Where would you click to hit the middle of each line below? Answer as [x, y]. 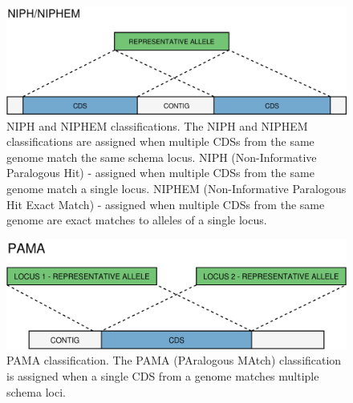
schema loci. [36, 391]
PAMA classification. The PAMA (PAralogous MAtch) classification [174, 360]
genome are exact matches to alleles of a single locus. [137, 220]
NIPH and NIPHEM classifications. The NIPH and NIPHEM [157, 125]
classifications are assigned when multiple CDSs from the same [160, 141]
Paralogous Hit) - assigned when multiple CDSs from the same [160, 173]
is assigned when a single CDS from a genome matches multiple [163, 375]
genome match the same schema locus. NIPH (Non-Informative [162, 157]
